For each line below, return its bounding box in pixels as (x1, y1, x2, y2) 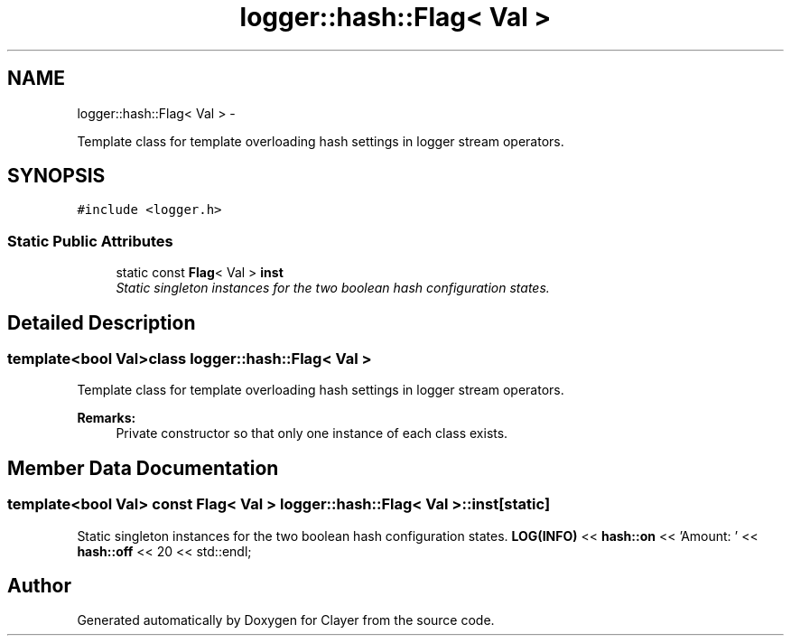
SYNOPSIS (7, 164, 106, 188)
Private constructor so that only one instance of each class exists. (116, 425, 508, 442)
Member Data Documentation (7, 456, 279, 480)
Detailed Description (7, 311, 196, 334)
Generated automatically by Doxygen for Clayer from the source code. (77, 612, 495, 629)
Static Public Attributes (7, 231, 173, 250)
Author (7, 574, 71, 598)
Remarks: (77, 410, 136, 426)
